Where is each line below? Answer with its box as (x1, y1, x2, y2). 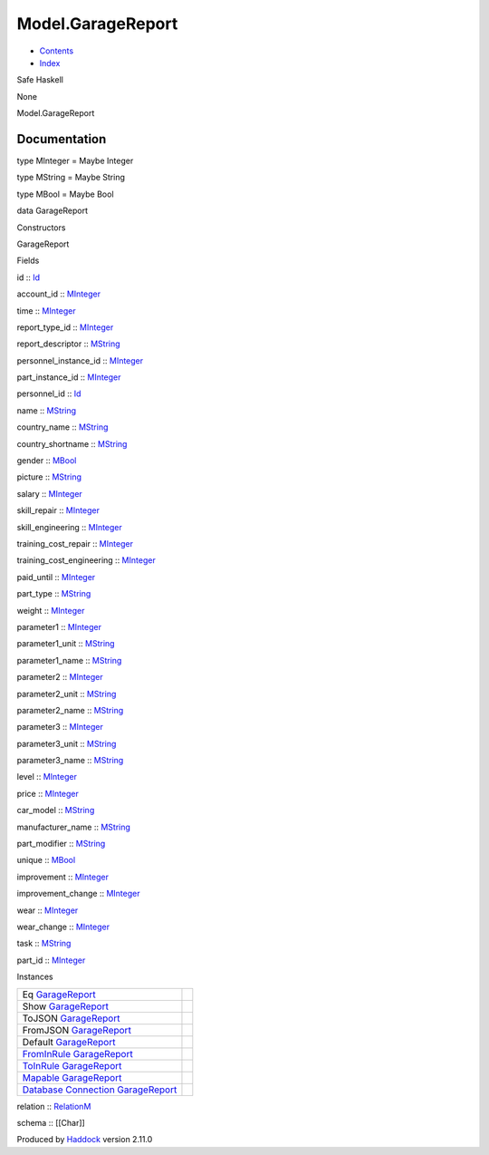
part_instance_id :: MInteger (16, 372, 121, 383)
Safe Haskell (16, 74, 63, 85)
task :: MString (16, 938, 72, 949)
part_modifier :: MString (16, 839, 106, 849)
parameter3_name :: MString (16, 755, 124, 766)
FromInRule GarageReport (22, 1047, 133, 1060)
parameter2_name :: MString (16, 704, 124, 715)
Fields (16, 255, 40, 267)
